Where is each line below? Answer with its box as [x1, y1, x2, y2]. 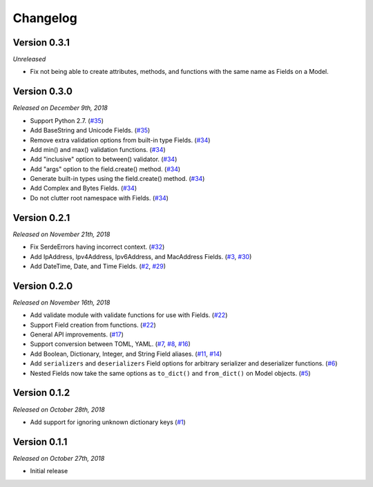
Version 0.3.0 [12, 86, 73, 97]
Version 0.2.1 [12, 211, 70, 224]
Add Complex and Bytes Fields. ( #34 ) [30, 184, 137, 193]
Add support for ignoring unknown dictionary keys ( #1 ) [30, 418, 186, 426]
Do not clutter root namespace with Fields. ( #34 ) [30, 193, 169, 202]
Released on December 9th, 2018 [12, 104, 108, 112]
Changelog [12, 10, 77, 26]
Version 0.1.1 [12, 436, 68, 448]
